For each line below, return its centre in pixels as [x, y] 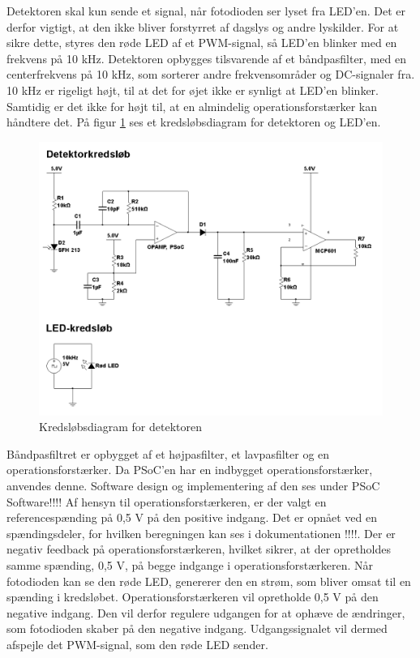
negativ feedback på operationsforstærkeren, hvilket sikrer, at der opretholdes [199, 549]
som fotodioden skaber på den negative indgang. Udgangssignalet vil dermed [197, 628]
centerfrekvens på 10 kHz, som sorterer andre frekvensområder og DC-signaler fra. [211, 74]
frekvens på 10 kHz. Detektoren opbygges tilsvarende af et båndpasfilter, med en [206, 58]
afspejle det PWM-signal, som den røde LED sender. [137, 644]
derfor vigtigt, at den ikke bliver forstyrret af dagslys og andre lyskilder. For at [203, 26]
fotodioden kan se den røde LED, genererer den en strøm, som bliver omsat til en [209, 581]
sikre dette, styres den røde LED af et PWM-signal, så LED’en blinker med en [202, 43]
